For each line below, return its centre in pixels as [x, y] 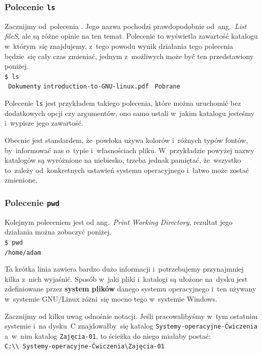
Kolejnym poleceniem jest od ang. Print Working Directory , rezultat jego [119, 222]
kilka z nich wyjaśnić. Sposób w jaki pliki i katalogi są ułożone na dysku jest [126, 278]
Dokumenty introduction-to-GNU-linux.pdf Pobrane [94, 87]
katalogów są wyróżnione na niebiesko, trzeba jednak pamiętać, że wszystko [123, 160]
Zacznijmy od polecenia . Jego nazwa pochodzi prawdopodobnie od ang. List [126, 26]
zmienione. [21, 180]
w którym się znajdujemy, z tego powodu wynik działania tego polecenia [119, 46]
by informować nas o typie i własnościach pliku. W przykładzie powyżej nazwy [129, 150]
